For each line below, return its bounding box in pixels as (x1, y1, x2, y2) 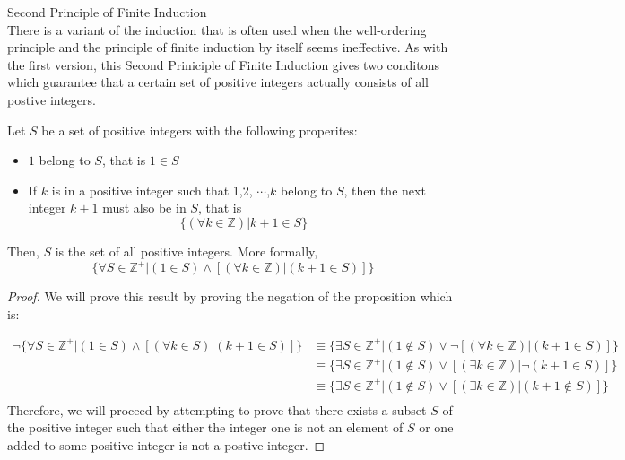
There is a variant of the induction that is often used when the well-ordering (7, 20, 427, 39)
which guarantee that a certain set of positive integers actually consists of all (7, 73, 429, 91)
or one (419, 418, 454, 437)
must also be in (102, 198, 187, 217)
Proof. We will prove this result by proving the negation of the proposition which (7, 287, 453, 306)
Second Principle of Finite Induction (7, 3, 207, 21)
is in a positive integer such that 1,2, (51, 180, 253, 199)
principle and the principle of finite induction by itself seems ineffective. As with (7, 38, 448, 56)
